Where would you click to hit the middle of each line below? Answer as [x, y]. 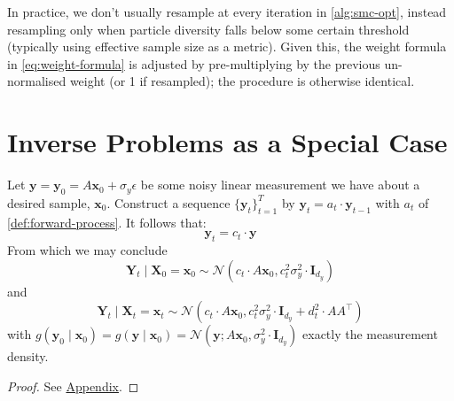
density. [28, 356]
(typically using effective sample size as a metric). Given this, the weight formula [227, 46]
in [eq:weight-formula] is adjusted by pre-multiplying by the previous [194, 63]
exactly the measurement [370, 334]
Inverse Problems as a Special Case [227, 142]
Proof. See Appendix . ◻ [73, 386]
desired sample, [49, 202]
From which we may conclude [87, 250]
